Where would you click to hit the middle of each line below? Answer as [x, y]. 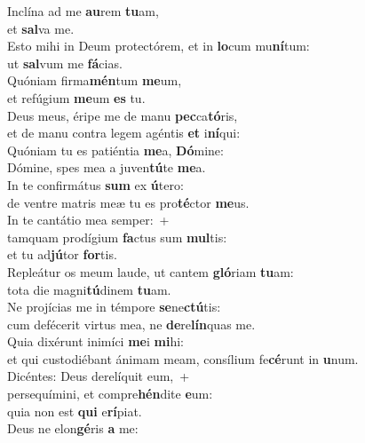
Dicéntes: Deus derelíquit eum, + [99, 376]
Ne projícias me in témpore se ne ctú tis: [114, 307]
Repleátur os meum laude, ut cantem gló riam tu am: [151, 271]
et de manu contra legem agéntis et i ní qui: [124, 133]
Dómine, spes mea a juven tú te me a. [107, 167]
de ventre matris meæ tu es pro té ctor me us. [128, 202]
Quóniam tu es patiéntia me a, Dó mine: [115, 150]
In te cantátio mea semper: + [88, 220]
